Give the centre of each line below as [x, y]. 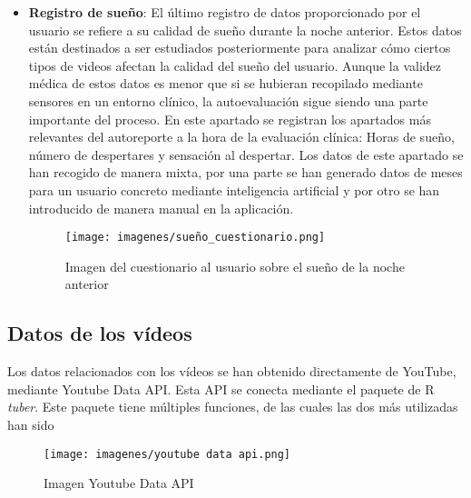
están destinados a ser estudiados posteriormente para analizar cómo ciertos [240, 48]
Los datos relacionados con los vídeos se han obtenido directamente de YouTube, [232, 371]
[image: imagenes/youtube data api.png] [167, 454]
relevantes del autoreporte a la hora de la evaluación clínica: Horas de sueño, [241, 137]
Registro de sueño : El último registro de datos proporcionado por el [225, 12]
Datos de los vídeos [100, 333]
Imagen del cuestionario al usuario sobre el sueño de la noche [235, 266]
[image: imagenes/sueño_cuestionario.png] [195, 238]
